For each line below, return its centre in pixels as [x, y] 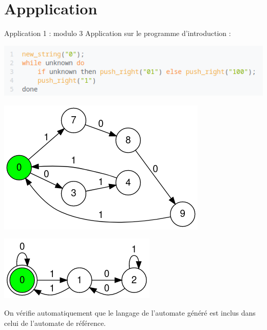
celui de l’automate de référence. [55, 323]
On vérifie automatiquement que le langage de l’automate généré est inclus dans [130, 313]
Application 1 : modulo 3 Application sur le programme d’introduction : [118, 33]
